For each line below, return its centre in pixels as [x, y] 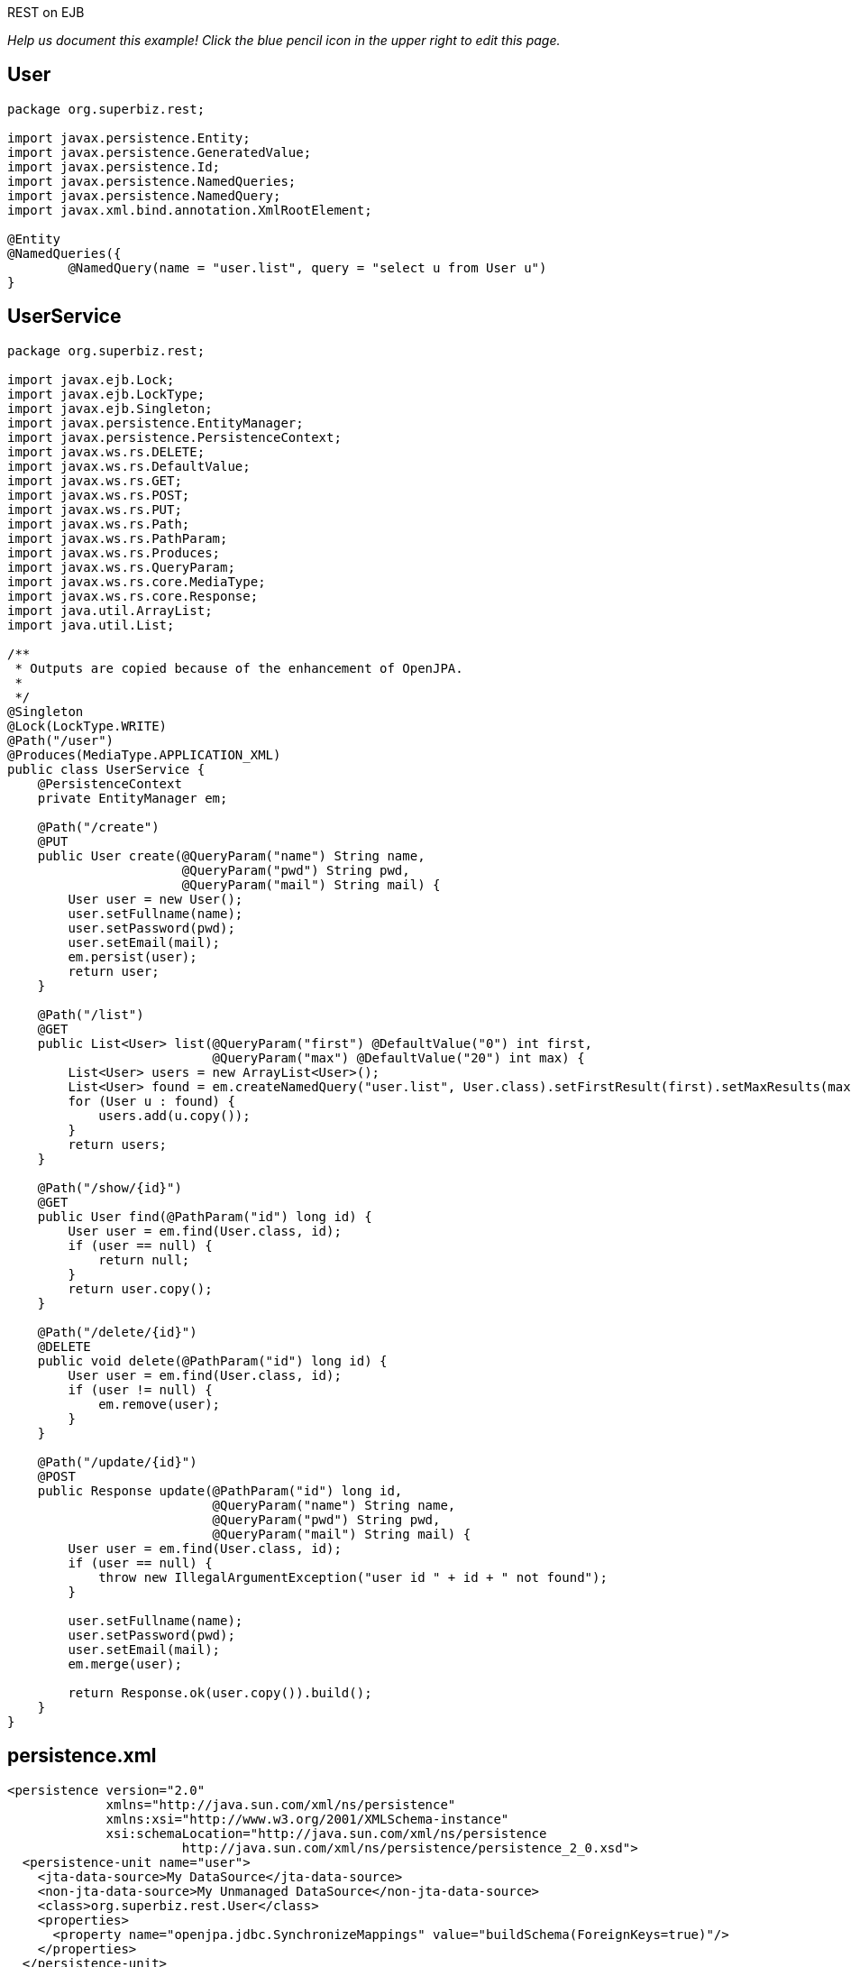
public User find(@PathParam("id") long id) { [205, 1216]
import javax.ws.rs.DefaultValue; [129, 466]
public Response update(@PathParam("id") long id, [220, 1490]
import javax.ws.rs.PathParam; [118, 538]
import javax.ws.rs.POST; [99, 495]
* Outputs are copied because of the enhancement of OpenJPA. [239, 668]
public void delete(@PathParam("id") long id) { [212, 1360]
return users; [118, 1144]
